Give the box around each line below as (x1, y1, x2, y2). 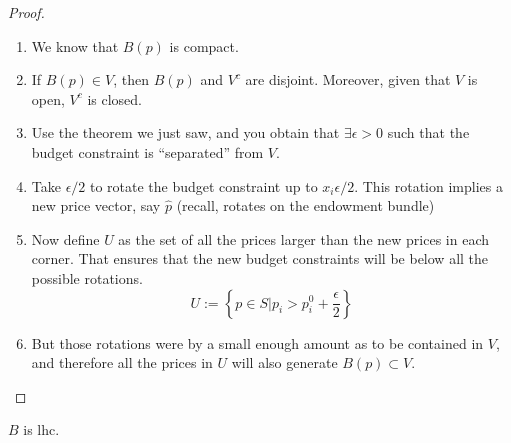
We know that (31, 35, 119, 56)
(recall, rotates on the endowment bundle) (176, 195, 435, 216)
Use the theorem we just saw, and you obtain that (31, 122, 340, 143)
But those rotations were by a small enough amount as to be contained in (31, 332, 484, 353)
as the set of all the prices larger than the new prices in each (118, 228, 489, 249)
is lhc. (23, 419, 60, 440)
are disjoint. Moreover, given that (245, 69, 451, 90)
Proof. (8, 2, 45, 22)
